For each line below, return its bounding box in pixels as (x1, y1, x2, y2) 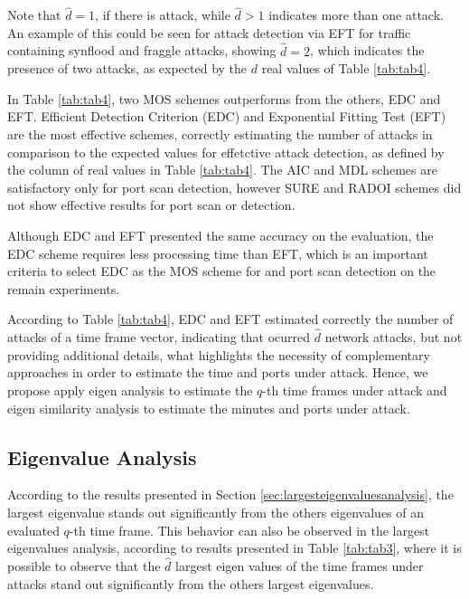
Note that (7, 5, 61, 24)
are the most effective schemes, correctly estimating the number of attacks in (7, 125, 433, 143)
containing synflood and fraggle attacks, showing (7, 41, 277, 60)
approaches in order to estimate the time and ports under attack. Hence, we (7, 363, 428, 382)
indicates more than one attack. (268, 5, 444, 24)
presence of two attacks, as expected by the (7, 59, 248, 78)
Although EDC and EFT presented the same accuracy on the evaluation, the (7, 225, 434, 244)
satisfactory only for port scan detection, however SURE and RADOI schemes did (7, 177, 462, 196)
